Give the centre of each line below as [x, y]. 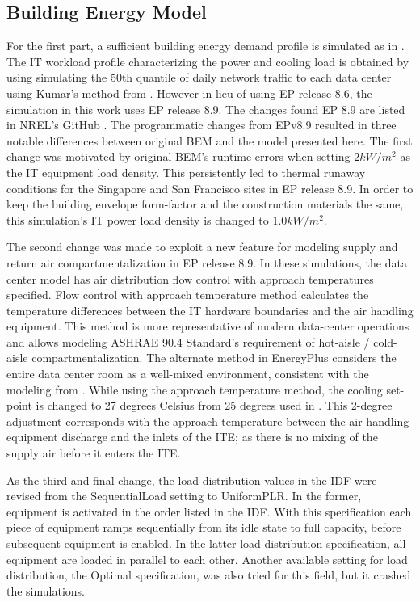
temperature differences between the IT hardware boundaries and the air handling [210, 310]
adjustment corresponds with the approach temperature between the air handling [208, 421]
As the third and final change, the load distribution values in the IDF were [192, 480]
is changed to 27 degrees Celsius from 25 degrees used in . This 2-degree [214, 405]
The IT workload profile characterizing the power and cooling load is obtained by [208, 61]
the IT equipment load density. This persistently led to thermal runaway [186, 172]
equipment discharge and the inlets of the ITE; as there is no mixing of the [192, 437]
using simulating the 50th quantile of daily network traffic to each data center [199, 77]
